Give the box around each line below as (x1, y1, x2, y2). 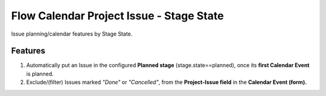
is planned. (26, 70, 54, 77)
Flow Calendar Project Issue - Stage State (11, 9, 224, 22)
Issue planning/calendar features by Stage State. (11, 30, 133, 37)
